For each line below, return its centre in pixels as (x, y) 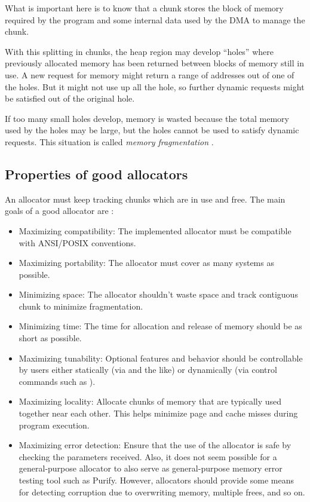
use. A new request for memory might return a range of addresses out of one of (150, 74)
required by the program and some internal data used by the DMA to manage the (155, 19)
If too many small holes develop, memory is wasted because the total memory (147, 118)
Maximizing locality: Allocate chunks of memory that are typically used (150, 401)
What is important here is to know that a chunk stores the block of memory (144, 8)
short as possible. (50, 338)
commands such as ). (57, 381)
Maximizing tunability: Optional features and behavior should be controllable (161, 358)
